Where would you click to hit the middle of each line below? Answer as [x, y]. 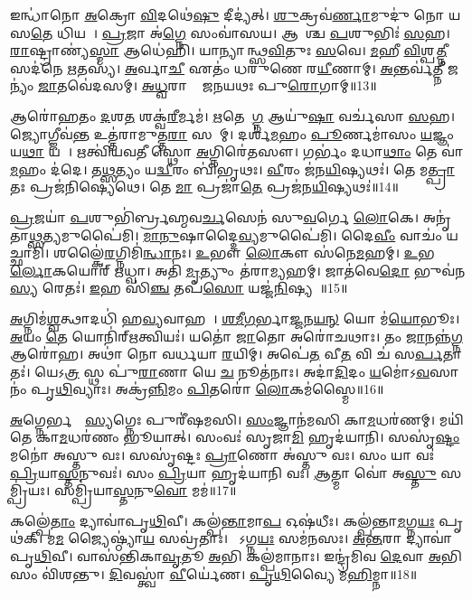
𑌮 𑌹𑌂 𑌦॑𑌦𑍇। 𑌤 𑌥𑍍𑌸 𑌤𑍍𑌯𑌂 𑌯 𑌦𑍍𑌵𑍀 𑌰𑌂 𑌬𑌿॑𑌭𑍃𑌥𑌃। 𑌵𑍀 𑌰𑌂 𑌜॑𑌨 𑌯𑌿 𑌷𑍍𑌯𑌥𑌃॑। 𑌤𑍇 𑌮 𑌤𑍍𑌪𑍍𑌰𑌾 [232, 168]
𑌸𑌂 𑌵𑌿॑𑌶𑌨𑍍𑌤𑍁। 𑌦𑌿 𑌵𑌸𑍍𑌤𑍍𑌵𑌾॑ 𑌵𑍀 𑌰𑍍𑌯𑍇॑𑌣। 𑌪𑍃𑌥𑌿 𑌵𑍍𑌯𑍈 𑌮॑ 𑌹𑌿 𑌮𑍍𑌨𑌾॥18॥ [214, 573]
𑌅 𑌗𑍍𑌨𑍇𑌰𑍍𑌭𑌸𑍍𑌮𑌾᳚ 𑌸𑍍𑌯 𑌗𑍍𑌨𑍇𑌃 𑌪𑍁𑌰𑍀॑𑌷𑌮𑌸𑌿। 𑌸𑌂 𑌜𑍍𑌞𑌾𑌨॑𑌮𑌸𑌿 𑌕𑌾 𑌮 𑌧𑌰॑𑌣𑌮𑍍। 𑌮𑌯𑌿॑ [237, 419]
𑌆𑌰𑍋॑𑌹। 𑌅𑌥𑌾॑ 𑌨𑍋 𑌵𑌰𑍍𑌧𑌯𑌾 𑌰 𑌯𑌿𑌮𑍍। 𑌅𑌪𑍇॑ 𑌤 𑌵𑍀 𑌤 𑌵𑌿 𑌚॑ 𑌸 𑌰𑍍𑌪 [227, 354]
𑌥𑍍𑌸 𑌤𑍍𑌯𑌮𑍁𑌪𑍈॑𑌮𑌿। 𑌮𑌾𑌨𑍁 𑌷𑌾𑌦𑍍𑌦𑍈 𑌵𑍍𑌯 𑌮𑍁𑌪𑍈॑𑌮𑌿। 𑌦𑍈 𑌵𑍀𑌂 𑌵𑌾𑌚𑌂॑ [236, 234]
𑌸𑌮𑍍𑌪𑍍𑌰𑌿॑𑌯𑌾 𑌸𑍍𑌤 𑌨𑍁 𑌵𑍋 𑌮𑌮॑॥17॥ [145, 490]
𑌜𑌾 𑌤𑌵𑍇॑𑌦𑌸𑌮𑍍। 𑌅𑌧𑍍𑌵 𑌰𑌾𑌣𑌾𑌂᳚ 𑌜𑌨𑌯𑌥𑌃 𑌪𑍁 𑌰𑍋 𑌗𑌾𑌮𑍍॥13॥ [208, 85]
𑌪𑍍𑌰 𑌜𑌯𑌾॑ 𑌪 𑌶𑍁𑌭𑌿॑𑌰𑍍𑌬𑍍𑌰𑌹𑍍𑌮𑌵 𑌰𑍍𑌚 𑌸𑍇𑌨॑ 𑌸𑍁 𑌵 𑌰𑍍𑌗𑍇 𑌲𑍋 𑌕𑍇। [215, 216]
